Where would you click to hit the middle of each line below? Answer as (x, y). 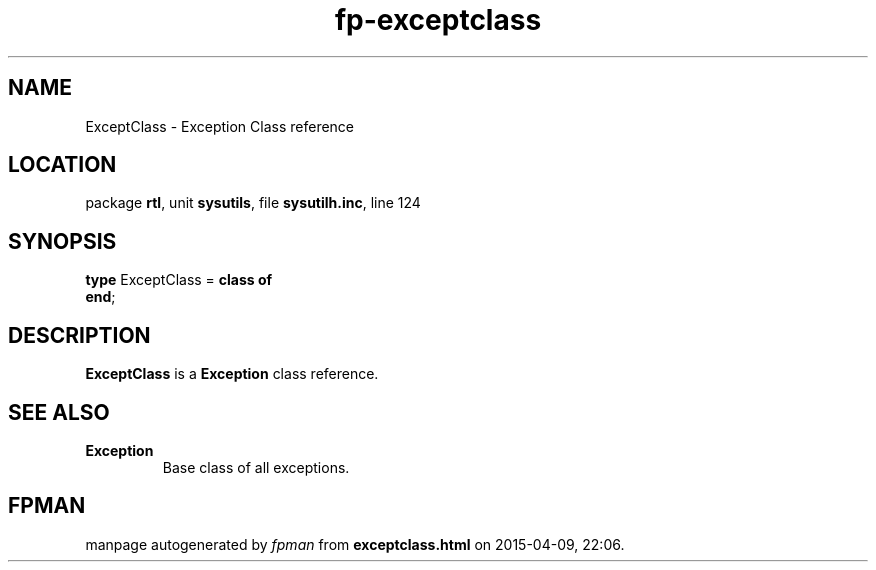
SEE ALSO (59, 412)
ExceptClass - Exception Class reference (220, 126)
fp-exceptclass (438, 20)
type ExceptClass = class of (179, 280)
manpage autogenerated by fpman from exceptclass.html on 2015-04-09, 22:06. (355, 544)
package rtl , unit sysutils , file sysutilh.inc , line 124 (253, 203)
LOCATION (62, 165)
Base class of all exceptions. (256, 467)
